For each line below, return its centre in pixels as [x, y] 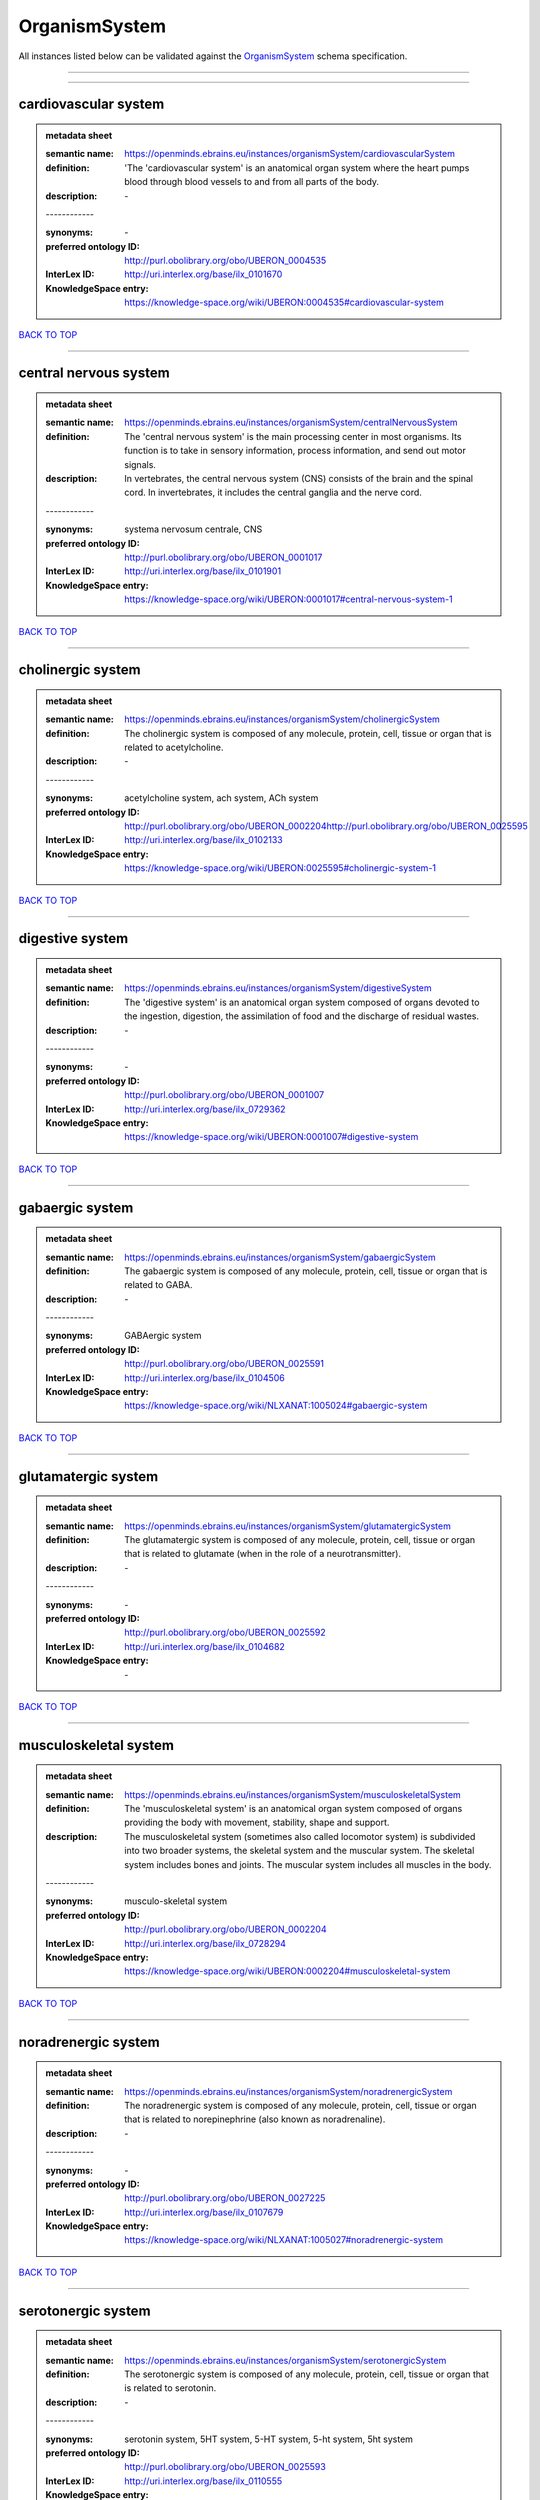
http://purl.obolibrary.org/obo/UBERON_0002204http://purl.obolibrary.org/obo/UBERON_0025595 [326, 826]
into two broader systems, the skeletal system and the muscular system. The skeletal [299, 1851]
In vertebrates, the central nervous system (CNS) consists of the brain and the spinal [299, 478]
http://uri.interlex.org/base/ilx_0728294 [205, 1943]
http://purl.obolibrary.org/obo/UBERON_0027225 [225, 2198]
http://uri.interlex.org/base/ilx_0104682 [204, 1646]
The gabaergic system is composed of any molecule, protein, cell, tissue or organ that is [306, 1271]
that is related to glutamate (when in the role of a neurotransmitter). [263, 1554]
